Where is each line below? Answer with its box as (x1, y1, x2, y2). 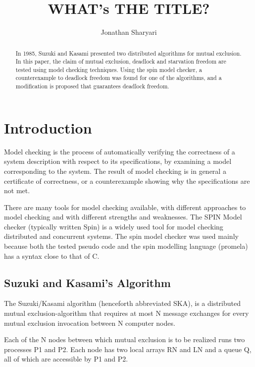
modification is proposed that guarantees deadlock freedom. (15, 82, 169, 90)
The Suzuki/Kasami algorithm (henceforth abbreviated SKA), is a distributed (4, 298, 241, 308)
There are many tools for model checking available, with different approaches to (4, 202, 246, 212)
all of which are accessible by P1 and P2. (4, 354, 128, 364)
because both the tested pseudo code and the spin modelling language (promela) (4, 241, 248, 251)
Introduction (4, 117, 92, 138)
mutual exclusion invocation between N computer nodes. (4, 317, 175, 328)
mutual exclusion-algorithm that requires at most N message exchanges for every (4, 308, 249, 318)
